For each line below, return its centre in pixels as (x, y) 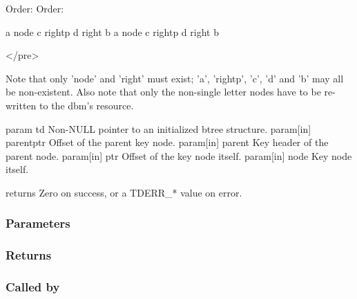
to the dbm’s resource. (87, 105)
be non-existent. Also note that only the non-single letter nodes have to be (163, 92)
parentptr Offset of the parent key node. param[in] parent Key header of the (167, 142)
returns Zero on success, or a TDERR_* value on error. (124, 192)
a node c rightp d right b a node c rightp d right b (112, 31)
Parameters (38, 223)
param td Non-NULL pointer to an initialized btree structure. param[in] (158, 128)
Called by (33, 287)
